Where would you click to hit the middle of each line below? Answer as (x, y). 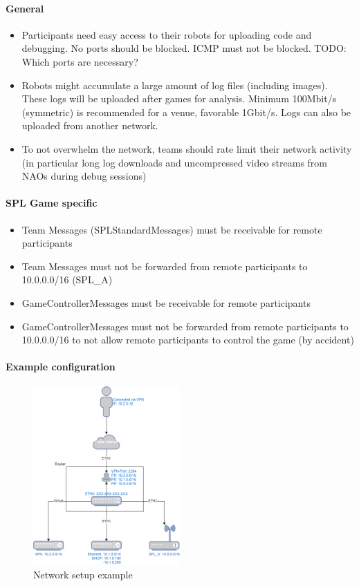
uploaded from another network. (90, 125)
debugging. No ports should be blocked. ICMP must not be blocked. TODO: (184, 48)
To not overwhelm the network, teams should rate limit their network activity (187, 148)
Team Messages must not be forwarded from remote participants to (165, 266)
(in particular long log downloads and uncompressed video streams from (175, 162)
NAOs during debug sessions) (84, 176)
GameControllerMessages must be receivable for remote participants (166, 302)
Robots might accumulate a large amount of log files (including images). (175, 85)
